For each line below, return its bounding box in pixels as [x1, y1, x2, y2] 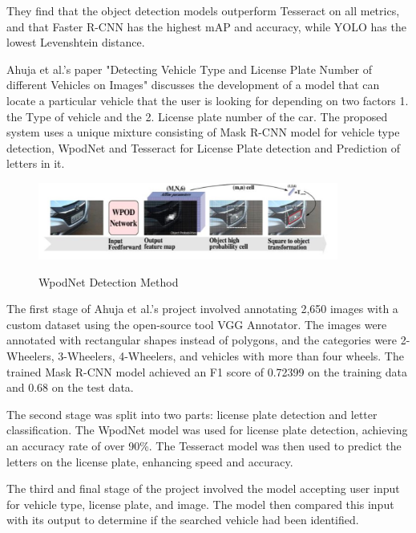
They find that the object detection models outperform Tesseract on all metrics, [6, 2, 400, 18]
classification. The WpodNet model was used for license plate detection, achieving [6, 421, 408, 438]
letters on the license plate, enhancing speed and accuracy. [6, 453, 293, 470]
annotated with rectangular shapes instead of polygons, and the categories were [6, 332, 398, 348]
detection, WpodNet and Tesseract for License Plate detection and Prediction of [6, 139, 400, 156]
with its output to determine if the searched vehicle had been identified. [6, 511, 359, 528]
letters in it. [6, 155, 65, 172]
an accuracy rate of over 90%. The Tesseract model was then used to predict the [6, 437, 402, 454]
